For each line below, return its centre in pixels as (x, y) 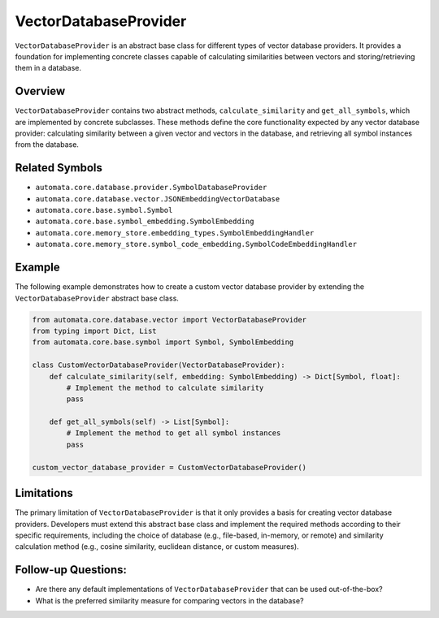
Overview (40, 91)
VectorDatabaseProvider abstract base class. (97, 298)
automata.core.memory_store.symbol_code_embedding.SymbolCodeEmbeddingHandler (196, 244)
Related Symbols (59, 168)
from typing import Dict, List (95, 331)
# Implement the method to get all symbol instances (174, 433)
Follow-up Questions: (71, 570)
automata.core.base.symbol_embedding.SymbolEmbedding (145, 222)
